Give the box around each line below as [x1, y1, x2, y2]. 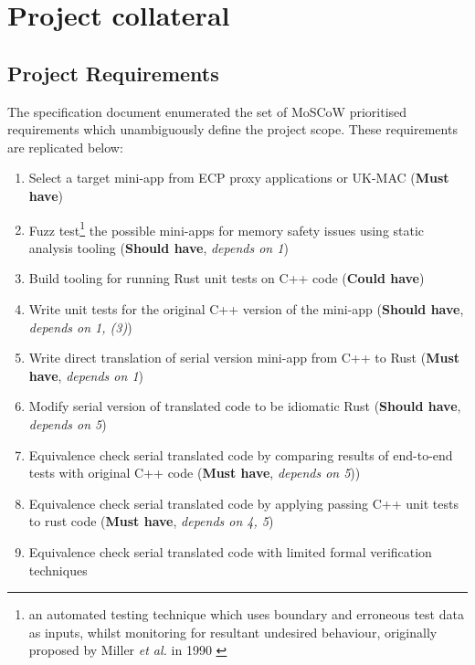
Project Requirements [7, 58, 219, 87]
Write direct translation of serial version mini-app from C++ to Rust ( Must [28, 348, 460, 367]
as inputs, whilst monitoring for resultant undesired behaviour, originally [28, 622, 438, 641]
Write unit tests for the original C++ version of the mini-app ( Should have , [28, 299, 464, 318]
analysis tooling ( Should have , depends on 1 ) [28, 237, 289, 257]
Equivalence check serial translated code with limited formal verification [28, 542, 432, 561]
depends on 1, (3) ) [28, 317, 132, 336]
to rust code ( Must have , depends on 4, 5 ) [28, 512, 274, 531]
